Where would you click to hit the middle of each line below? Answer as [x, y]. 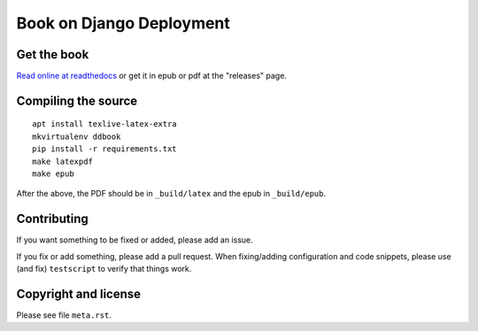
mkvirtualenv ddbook [77, 136]
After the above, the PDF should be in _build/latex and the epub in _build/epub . [171, 194]
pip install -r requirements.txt [104, 149]
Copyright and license [79, 293]
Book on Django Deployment [123, 23]
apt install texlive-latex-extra [104, 124]
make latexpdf [62, 161]
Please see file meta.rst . [64, 315]
